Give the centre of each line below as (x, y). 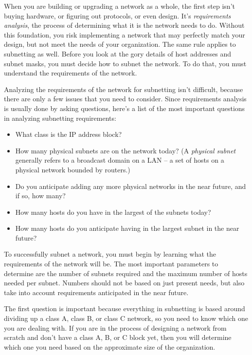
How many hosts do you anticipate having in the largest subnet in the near (127, 228)
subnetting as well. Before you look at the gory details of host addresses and (118, 53)
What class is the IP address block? (69, 134)
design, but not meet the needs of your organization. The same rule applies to (120, 44)
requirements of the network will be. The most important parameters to (111, 264)
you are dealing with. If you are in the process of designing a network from (115, 327)
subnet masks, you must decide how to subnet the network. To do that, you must (125, 63)
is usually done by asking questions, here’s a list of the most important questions (125, 108)
